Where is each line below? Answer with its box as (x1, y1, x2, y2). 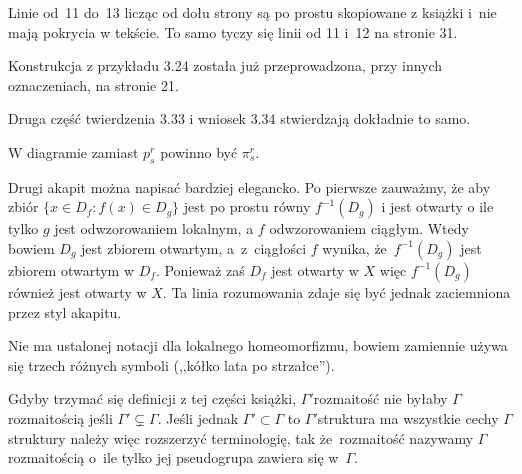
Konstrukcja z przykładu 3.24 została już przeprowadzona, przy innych (8, 55, 443, 76)
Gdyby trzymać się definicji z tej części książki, (8, 388, 297, 409)
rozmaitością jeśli (8, 407, 113, 428)
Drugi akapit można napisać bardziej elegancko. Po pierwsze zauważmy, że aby (8, 176, 491, 197)
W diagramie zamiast (8, 141, 139, 162)
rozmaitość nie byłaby (313, 388, 448, 409)
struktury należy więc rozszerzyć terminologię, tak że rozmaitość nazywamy (8, 427, 474, 448)
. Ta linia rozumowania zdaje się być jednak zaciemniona (162, 281, 511, 302)
